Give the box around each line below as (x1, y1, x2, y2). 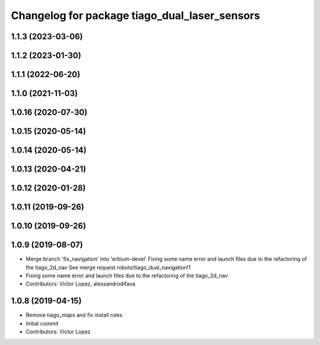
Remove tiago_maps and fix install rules (25, 312, 123, 319)
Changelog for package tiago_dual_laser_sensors (11, 9, 260, 22)
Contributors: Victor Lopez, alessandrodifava (25, 280, 136, 287)
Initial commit (25, 319, 59, 327)
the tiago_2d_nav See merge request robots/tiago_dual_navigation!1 (25, 264, 191, 271)
